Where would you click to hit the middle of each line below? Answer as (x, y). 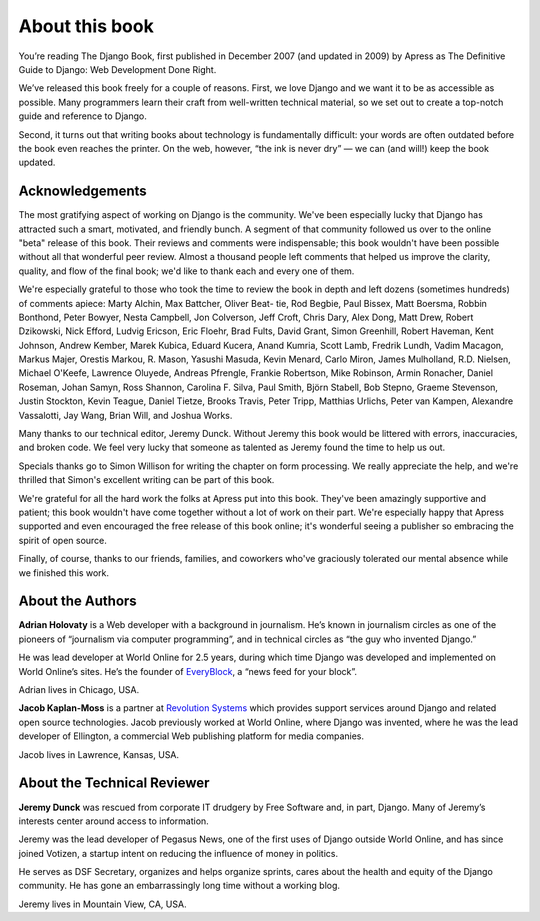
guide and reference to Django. (82, 116)
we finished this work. (64, 572)
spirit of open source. (62, 540)
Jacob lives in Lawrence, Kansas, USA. (99, 754)
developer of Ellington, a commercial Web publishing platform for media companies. (191, 736)
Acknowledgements (82, 191)
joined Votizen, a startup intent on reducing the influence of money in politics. (178, 853)
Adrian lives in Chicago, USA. (79, 690)
